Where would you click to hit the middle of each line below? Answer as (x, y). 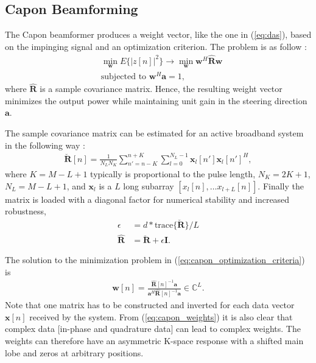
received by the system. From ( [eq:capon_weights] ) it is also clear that (161, 316)
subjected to (124, 76)
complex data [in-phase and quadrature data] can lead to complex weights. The (153, 329)
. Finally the (281, 185)
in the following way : (45, 145)
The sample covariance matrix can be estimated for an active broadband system (154, 132)
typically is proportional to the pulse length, (173, 173)
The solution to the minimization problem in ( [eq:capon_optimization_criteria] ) (155, 260)
